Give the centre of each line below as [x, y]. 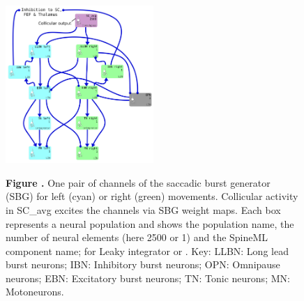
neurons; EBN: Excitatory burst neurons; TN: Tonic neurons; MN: [148, 278]
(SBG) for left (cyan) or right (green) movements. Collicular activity [152, 196]
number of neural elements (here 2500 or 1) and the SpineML [137, 237]
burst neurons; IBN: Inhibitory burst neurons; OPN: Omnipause [143, 264]
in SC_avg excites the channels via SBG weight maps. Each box [143, 209]
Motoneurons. [35, 292]
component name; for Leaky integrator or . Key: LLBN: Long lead [147, 250]
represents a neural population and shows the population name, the [150, 223]
